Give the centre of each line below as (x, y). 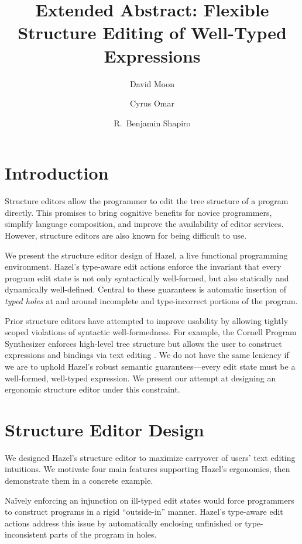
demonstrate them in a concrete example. (79, 481)
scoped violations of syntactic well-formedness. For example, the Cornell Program (151, 332)
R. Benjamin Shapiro (152, 123)
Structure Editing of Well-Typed (152, 32)
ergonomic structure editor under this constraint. (92, 389)
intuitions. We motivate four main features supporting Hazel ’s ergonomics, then (147, 469)
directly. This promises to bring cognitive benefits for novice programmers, (138, 212)
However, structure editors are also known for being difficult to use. (126, 235)
